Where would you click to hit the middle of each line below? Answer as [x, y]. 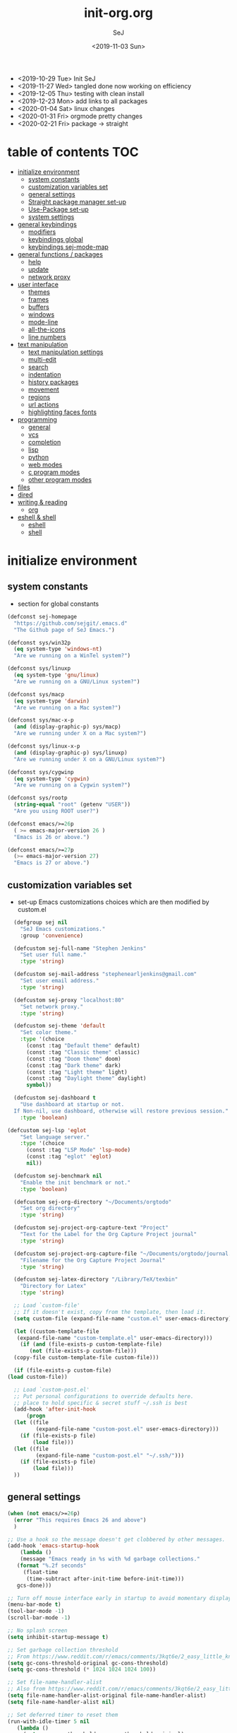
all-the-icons [47, 329]
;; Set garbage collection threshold [63, 1650]
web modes [45, 464]
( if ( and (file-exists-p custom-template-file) [91, 1344]
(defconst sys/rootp [38, 798]
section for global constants [58, 604]
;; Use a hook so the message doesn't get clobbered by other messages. [116, 1539]
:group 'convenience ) [51, 935]
